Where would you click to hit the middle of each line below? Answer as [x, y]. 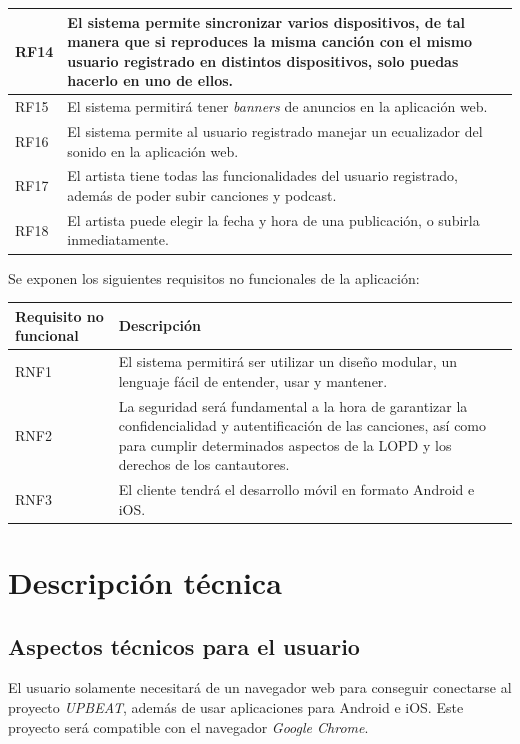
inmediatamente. [118, 239]
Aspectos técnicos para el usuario [184, 645]
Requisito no [59, 315]
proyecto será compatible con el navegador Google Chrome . [188, 726]
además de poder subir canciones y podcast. [202, 195]
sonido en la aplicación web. [153, 150]
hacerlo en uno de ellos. [150, 80]
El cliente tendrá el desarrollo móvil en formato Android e [296, 489]
